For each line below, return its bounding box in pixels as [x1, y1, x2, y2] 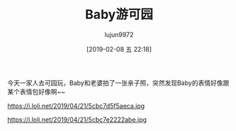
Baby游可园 [84, 6, 154, 23]
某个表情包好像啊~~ [7, 87, 66, 96]
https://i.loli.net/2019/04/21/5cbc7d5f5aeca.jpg [7, 101, 145, 110]
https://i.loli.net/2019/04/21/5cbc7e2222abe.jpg [7, 115, 147, 124]
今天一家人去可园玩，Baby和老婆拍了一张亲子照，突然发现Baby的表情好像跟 [7, 79, 230, 87]
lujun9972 [104, 30, 134, 39]
